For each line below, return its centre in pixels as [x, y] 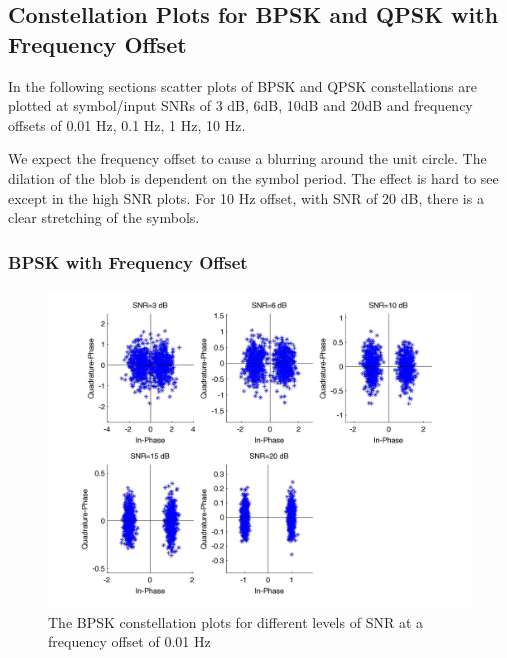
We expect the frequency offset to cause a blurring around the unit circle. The [247, 158]
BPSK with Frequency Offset [128, 261]
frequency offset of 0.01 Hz [129, 641]
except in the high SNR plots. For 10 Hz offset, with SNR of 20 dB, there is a [246, 197]
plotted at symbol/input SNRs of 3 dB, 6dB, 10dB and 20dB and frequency [240, 105]
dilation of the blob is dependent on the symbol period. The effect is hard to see [253, 177]
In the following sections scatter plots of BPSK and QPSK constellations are [242, 85]
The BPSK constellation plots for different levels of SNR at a [235, 621]
